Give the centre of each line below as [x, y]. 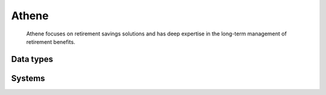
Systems [28, 78]
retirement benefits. [51, 41]
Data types [32, 59]
